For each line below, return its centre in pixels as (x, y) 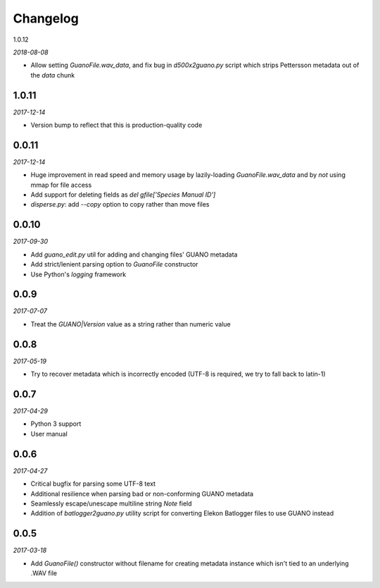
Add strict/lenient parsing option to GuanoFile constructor (114, 264)
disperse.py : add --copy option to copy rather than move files (120, 204)
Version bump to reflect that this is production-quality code (116, 125)
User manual (49, 434)
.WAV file (44, 573)
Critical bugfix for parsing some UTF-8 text (93, 484)
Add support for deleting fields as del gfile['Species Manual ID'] (123, 195)
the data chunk (53, 75)
